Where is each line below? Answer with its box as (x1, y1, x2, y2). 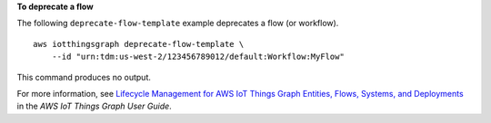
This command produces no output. (16, 71, 152, 82)
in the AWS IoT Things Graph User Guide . (16, 100, 172, 112)
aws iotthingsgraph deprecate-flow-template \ (33, 39, 245, 49)
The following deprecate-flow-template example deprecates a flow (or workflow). (16, 18, 339, 29)
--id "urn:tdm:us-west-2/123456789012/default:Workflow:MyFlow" (51, 52, 345, 62)
